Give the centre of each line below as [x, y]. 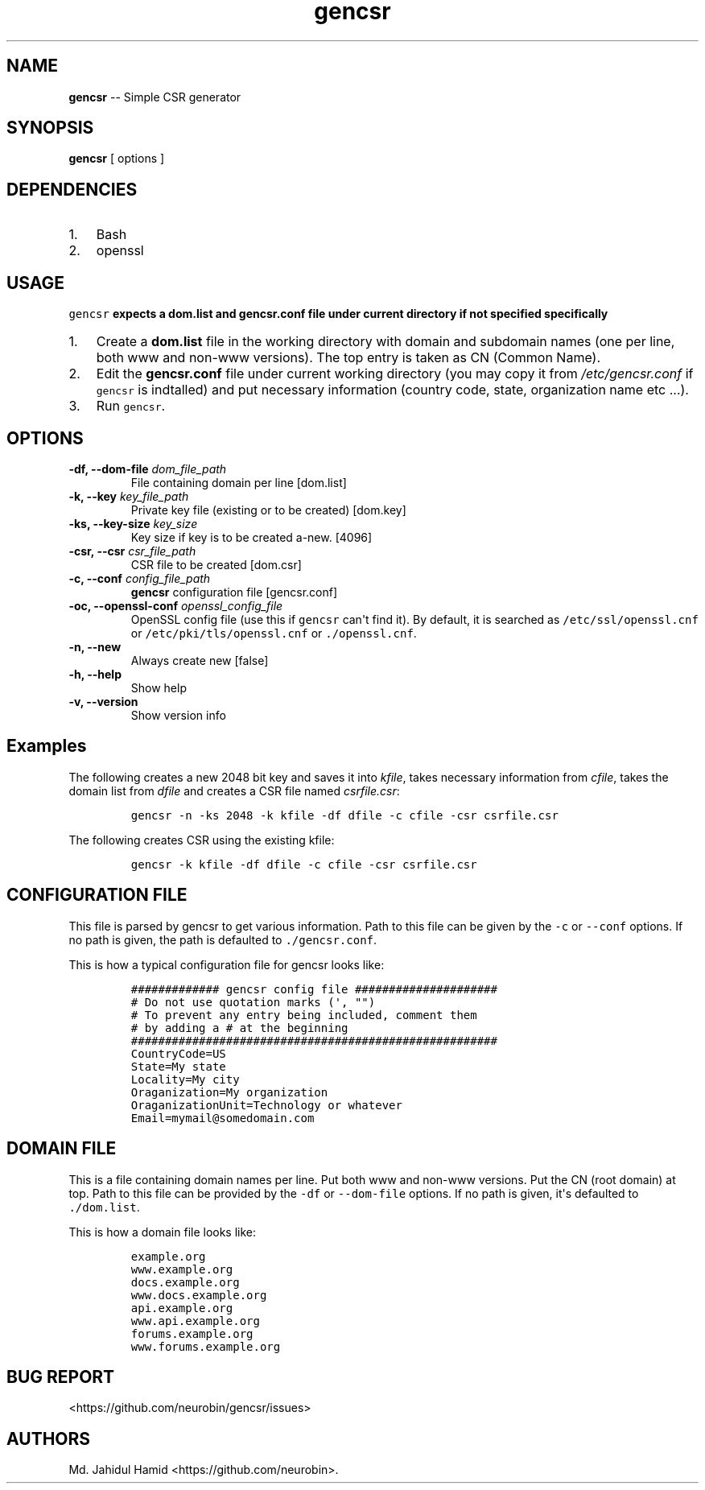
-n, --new [95, 646]
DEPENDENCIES [72, 189]
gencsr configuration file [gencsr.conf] [234, 592]
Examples [47, 746]
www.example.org [182, 1269]
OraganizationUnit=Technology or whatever [266, 1105]
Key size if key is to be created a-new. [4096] [251, 537]
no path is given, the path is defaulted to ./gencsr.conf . [223, 939]
